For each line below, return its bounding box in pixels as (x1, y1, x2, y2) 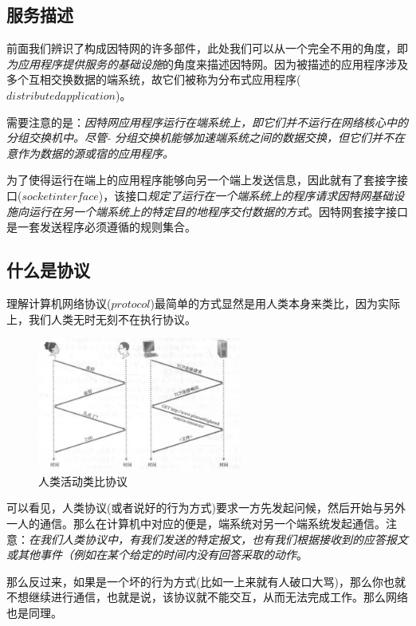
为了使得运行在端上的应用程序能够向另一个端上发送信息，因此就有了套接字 (6, 171, 397, 188)
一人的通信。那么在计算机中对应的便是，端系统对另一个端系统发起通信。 (6, 514, 386, 531)
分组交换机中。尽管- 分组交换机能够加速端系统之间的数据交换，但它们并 (6, 129, 383, 146)
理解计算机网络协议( (6, 294, 112, 311)
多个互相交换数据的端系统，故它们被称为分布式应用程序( (6, 71, 301, 88)
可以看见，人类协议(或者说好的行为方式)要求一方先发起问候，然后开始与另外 (6, 499, 406, 516)
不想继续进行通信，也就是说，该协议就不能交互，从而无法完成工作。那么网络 (6, 589, 408, 605)
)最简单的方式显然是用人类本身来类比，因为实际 (150, 294, 400, 311)
